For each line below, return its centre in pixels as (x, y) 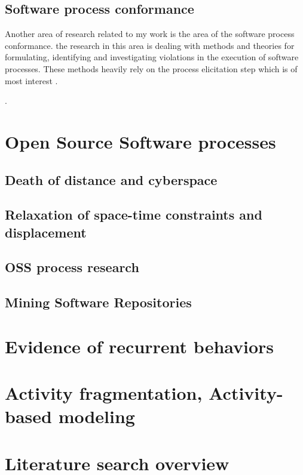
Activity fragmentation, (104, 393)
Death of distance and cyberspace (111, 179)
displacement (46, 232)
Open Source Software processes (140, 141)
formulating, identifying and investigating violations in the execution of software (152, 57)
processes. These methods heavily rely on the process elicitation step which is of (151, 68)
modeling (97, 416)
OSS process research (72, 267)
